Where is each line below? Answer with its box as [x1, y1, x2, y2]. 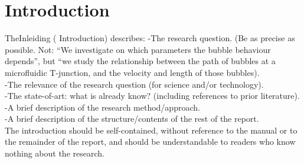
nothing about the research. [5, 147, 104, 159]
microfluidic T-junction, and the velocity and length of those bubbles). [5, 66, 260, 78]
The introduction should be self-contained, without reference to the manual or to [5, 124, 298, 136]
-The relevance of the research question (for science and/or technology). [5, 78, 264, 90]
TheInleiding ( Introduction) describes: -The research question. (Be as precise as [5, 32, 295, 44]
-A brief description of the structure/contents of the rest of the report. [5, 112, 259, 125]
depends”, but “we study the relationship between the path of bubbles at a [5, 55, 276, 67]
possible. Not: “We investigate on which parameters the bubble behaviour [5, 43, 271, 55]
